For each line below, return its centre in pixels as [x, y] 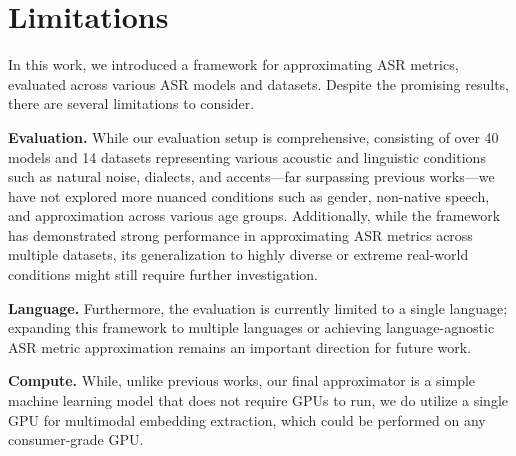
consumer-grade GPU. [76, 439]
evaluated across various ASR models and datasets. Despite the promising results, [259, 83]
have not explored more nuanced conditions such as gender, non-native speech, [249, 195]
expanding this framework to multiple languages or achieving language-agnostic [251, 327]
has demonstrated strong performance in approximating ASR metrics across [240, 234]
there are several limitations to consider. [131, 103]
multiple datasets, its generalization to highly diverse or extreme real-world [238, 254]
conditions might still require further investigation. [163, 274]
